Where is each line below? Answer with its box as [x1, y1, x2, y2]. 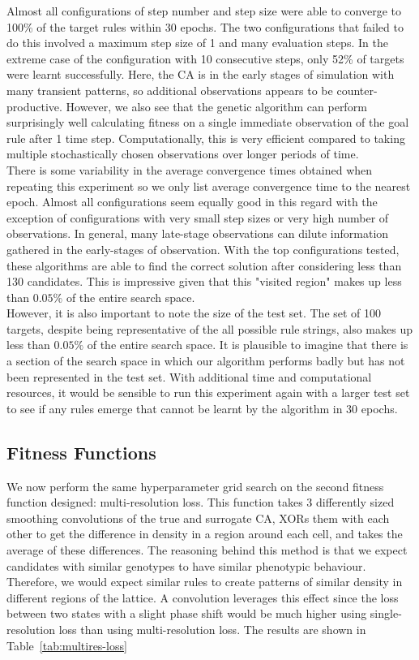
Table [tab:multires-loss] [6, 636, 127, 654]
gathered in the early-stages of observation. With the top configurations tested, [6, 240, 400, 257]
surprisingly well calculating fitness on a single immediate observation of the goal [6, 114, 409, 131]
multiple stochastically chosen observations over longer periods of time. [6, 145, 359, 162]
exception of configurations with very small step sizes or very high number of [6, 209, 389, 226]
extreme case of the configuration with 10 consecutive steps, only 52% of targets [6, 50, 404, 67]
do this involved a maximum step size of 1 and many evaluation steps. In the [6, 34, 388, 51]
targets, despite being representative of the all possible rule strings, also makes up [6, 320, 413, 337]
